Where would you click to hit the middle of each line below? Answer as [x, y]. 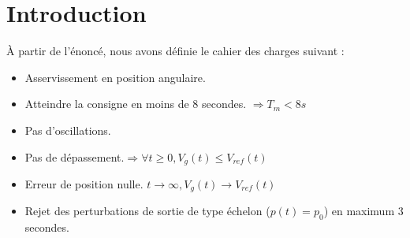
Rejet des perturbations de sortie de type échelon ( [147, 211]
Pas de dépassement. [75, 156]
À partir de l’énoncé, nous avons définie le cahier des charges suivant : [175, 51]
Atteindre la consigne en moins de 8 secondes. [136, 104]
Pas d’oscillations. [68, 130]
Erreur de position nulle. [84, 183]
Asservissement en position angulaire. [115, 77]
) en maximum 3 [363, 211]
